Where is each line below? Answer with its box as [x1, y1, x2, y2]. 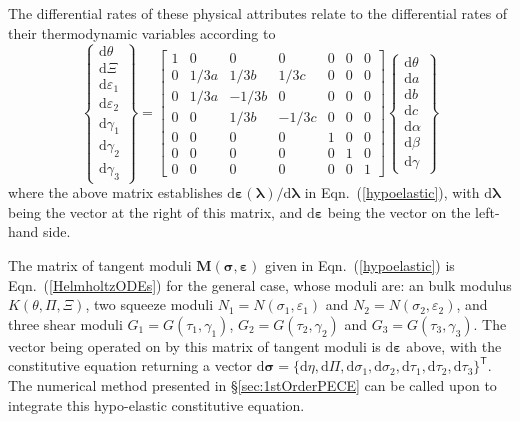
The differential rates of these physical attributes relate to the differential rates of [8, 3, 508, 23]
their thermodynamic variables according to [8, 22, 276, 43]
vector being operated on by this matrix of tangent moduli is [8, 335, 381, 356]
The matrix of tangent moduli [8, 255, 192, 275]
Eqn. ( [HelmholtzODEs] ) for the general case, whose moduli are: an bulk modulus [8, 274, 512, 295]
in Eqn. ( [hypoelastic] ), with [304, 182, 480, 203]
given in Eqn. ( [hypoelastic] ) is [265, 255, 455, 275]
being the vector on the [327, 201, 471, 222]
